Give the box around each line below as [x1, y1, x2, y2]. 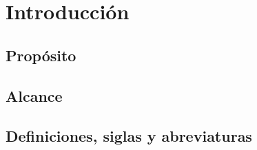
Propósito [6, 44, 76, 65]
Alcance [6, 85, 63, 106]
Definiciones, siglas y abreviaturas [6, 125, 252, 147]
